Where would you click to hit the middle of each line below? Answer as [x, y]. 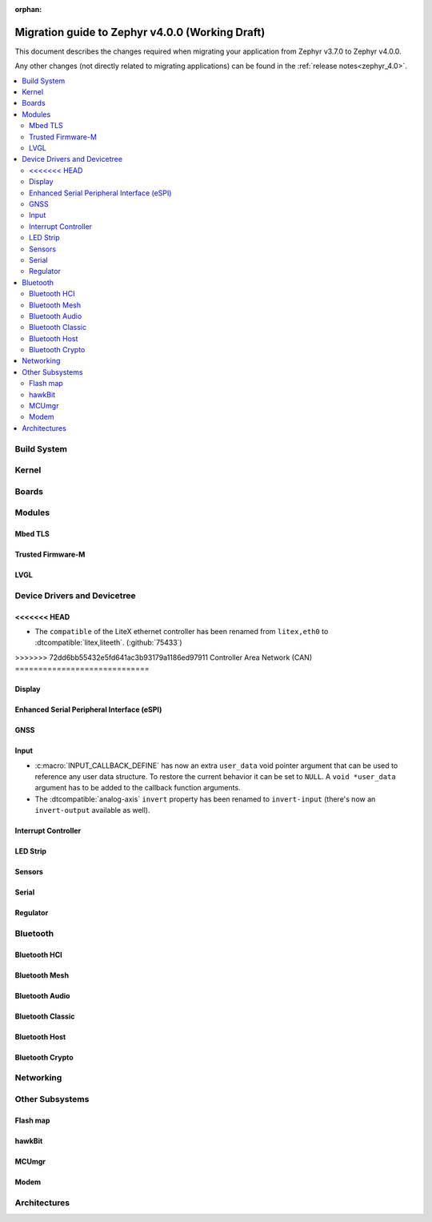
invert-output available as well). [93, 810]
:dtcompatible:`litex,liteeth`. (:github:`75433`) [109, 643]
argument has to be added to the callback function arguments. [138, 788]
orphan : [28, 9]
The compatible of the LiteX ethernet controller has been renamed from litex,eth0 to [182, 631]
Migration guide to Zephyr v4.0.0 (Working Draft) [140, 32]
